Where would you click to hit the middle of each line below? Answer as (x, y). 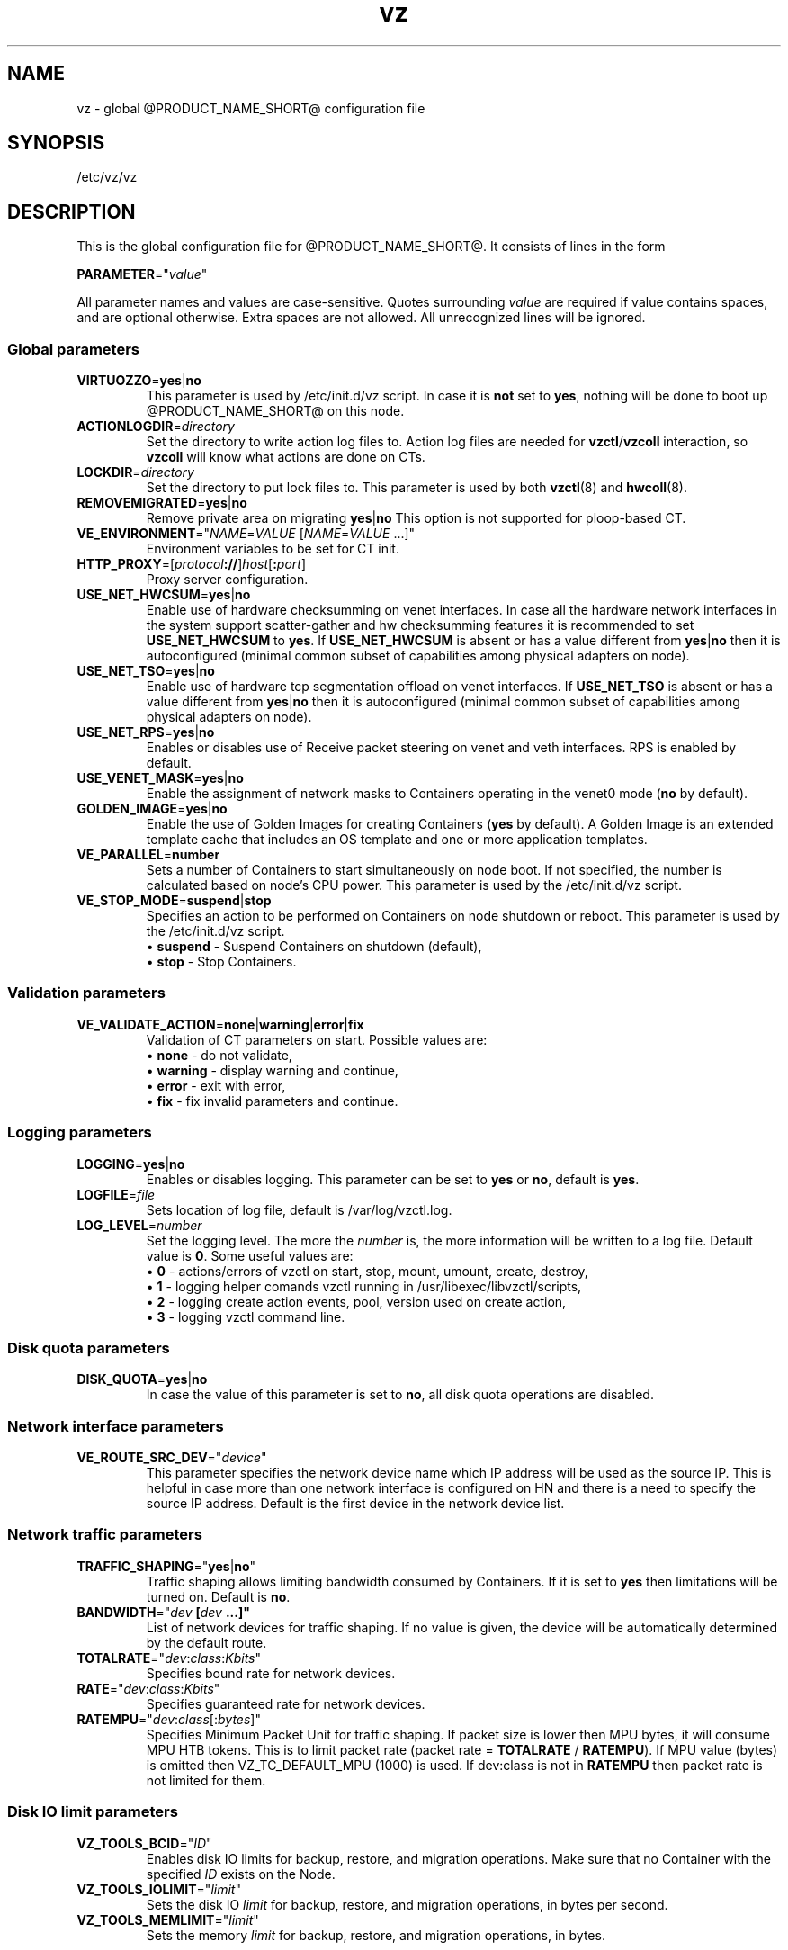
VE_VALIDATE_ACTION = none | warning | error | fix (220, 1024)
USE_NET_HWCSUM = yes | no (164, 595)
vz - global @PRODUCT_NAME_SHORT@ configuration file (251, 108)
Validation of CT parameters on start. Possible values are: (317, 1039)
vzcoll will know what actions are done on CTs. (286, 457)
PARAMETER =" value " (142, 274)
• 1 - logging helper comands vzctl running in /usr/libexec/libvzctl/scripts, (364, 1286)
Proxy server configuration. (227, 580)
